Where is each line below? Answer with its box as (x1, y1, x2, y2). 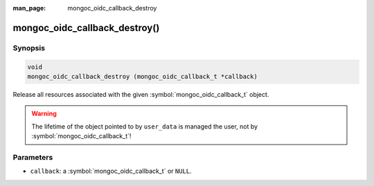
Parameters (12, 152, 53, 162)
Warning (31, 109, 57, 118)
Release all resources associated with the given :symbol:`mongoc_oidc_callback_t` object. (12, 90, 269, 98)
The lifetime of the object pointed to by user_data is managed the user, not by (31, 122, 258, 131)
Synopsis (12, 43, 45, 53)
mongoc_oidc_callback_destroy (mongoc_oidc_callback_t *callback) (27, 73, 258, 80)
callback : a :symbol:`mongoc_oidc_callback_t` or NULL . (30, 167, 192, 176)
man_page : (12, 4, 46, 12)
